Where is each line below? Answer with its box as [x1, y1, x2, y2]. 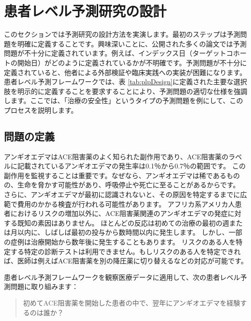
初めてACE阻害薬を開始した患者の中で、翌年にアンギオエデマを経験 [23, 297, 240, 307]
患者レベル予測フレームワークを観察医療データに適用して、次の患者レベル [4, 272, 240, 282]
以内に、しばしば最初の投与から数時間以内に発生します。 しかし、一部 [17, 227, 242, 237]
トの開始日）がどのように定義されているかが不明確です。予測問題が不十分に [4, 57, 247, 67]
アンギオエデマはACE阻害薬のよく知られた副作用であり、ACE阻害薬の [4, 151, 229, 161]
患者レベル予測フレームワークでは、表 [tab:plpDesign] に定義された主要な [4, 76, 234, 87]
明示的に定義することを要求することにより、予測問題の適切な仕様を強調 [17, 86, 248, 96]
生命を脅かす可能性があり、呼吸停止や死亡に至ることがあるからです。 [17, 180, 240, 190]
